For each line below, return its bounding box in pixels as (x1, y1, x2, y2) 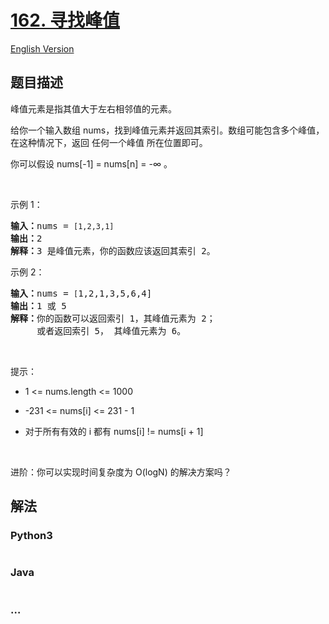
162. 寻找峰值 (10, 9, 121, 32)
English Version (10, 42, 75, 55)
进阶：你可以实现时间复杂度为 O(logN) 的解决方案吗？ (10, 466, 232, 478)
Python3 (10, 529, 53, 543)
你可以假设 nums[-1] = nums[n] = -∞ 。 (10, 157, 173, 170)
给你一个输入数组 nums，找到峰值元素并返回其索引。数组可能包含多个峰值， (10, 124, 325, 136)
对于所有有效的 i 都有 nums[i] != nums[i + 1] (24, 425, 204, 437)
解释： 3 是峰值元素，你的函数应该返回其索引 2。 (10, 245, 216, 256)
